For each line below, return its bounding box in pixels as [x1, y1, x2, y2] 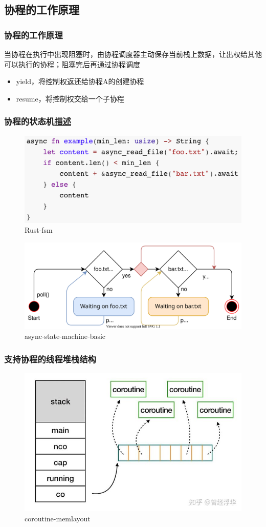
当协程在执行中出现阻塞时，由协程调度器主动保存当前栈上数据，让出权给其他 [4, 49, 262, 59]
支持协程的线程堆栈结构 [4, 352, 96, 365]
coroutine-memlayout [25, 513, 91, 523]
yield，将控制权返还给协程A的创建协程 [16, 76, 144, 87]
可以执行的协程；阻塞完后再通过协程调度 [4, 58, 140, 69]
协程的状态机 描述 [4, 115, 71, 128]
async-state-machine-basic [25, 331, 106, 341]
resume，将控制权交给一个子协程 [16, 93, 124, 104]
